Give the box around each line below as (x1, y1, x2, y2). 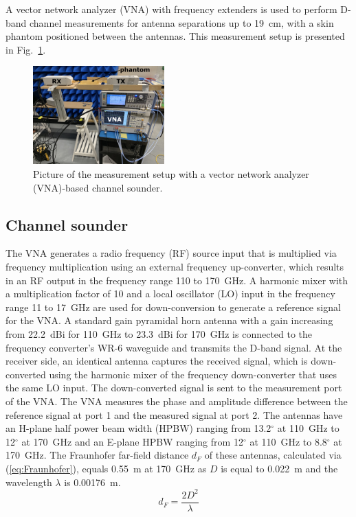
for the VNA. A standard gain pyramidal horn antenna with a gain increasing (5, 313, 333, 328)
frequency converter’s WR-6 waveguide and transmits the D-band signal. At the (5, 340, 342, 354)
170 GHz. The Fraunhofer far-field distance (5, 448, 189, 462)
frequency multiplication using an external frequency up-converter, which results (5, 260, 344, 274)
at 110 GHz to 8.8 (249, 434, 327, 448)
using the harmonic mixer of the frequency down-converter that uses (49, 367, 337, 381)
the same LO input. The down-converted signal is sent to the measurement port (5, 380, 342, 395)
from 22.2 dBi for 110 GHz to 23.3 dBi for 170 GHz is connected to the (5, 327, 313, 341)
